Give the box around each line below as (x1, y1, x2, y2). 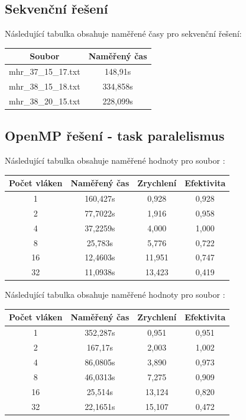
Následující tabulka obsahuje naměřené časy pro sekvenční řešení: (5, 27, 242, 40)
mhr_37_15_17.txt (9, 65, 80, 78)
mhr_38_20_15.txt (9, 94, 80, 107)
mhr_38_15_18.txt (9, 79, 80, 92)
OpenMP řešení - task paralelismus (5, 126, 225, 145)
